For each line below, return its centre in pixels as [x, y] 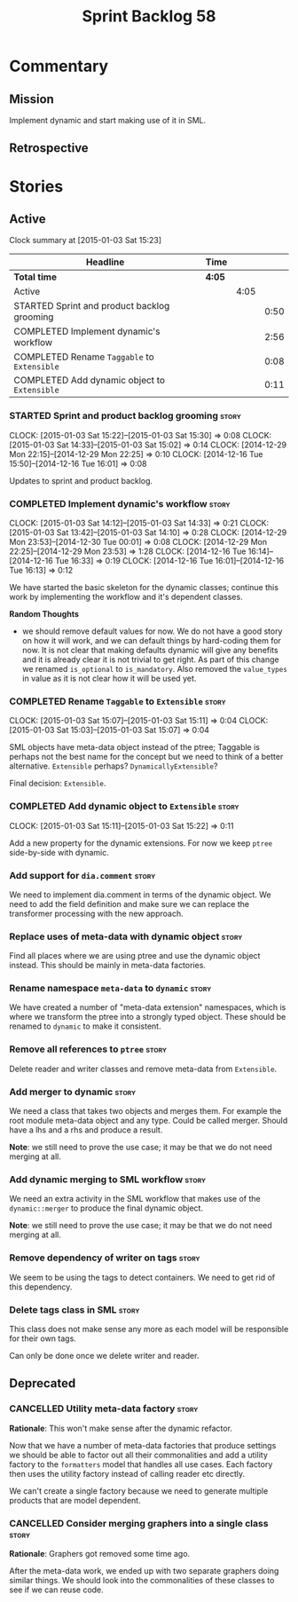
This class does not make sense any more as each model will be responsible [149, 1329]
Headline [105, 262]
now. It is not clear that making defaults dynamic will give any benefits [150, 650]
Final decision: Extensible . [58, 784]
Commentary [59, 66]
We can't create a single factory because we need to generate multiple [139, 1491]
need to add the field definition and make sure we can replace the [129, 904]
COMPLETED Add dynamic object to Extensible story [124, 807]
